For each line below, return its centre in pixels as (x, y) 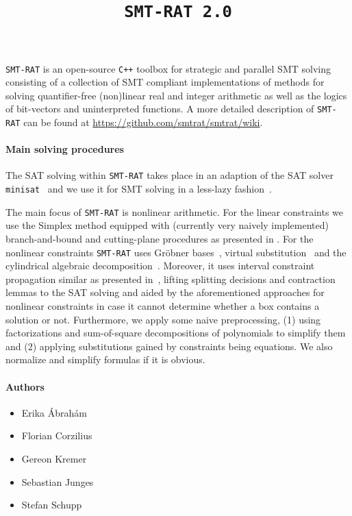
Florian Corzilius (57, 435)
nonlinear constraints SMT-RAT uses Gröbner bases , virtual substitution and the (176, 252)
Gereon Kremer (54, 458)
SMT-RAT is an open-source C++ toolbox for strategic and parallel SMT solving (168, 68)
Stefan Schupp (52, 505)
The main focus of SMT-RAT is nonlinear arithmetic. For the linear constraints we (174, 211)
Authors (25, 386)
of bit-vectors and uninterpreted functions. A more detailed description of (160, 109)
